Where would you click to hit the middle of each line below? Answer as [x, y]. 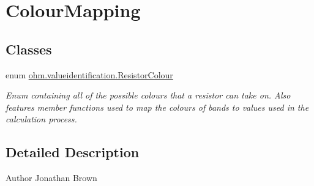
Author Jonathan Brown [51, 178]
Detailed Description [73, 152]
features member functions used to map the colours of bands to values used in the [157, 107]
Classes [29, 49]
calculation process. [41, 119]
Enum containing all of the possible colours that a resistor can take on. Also [148, 95]
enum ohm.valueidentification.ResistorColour [89, 74]
